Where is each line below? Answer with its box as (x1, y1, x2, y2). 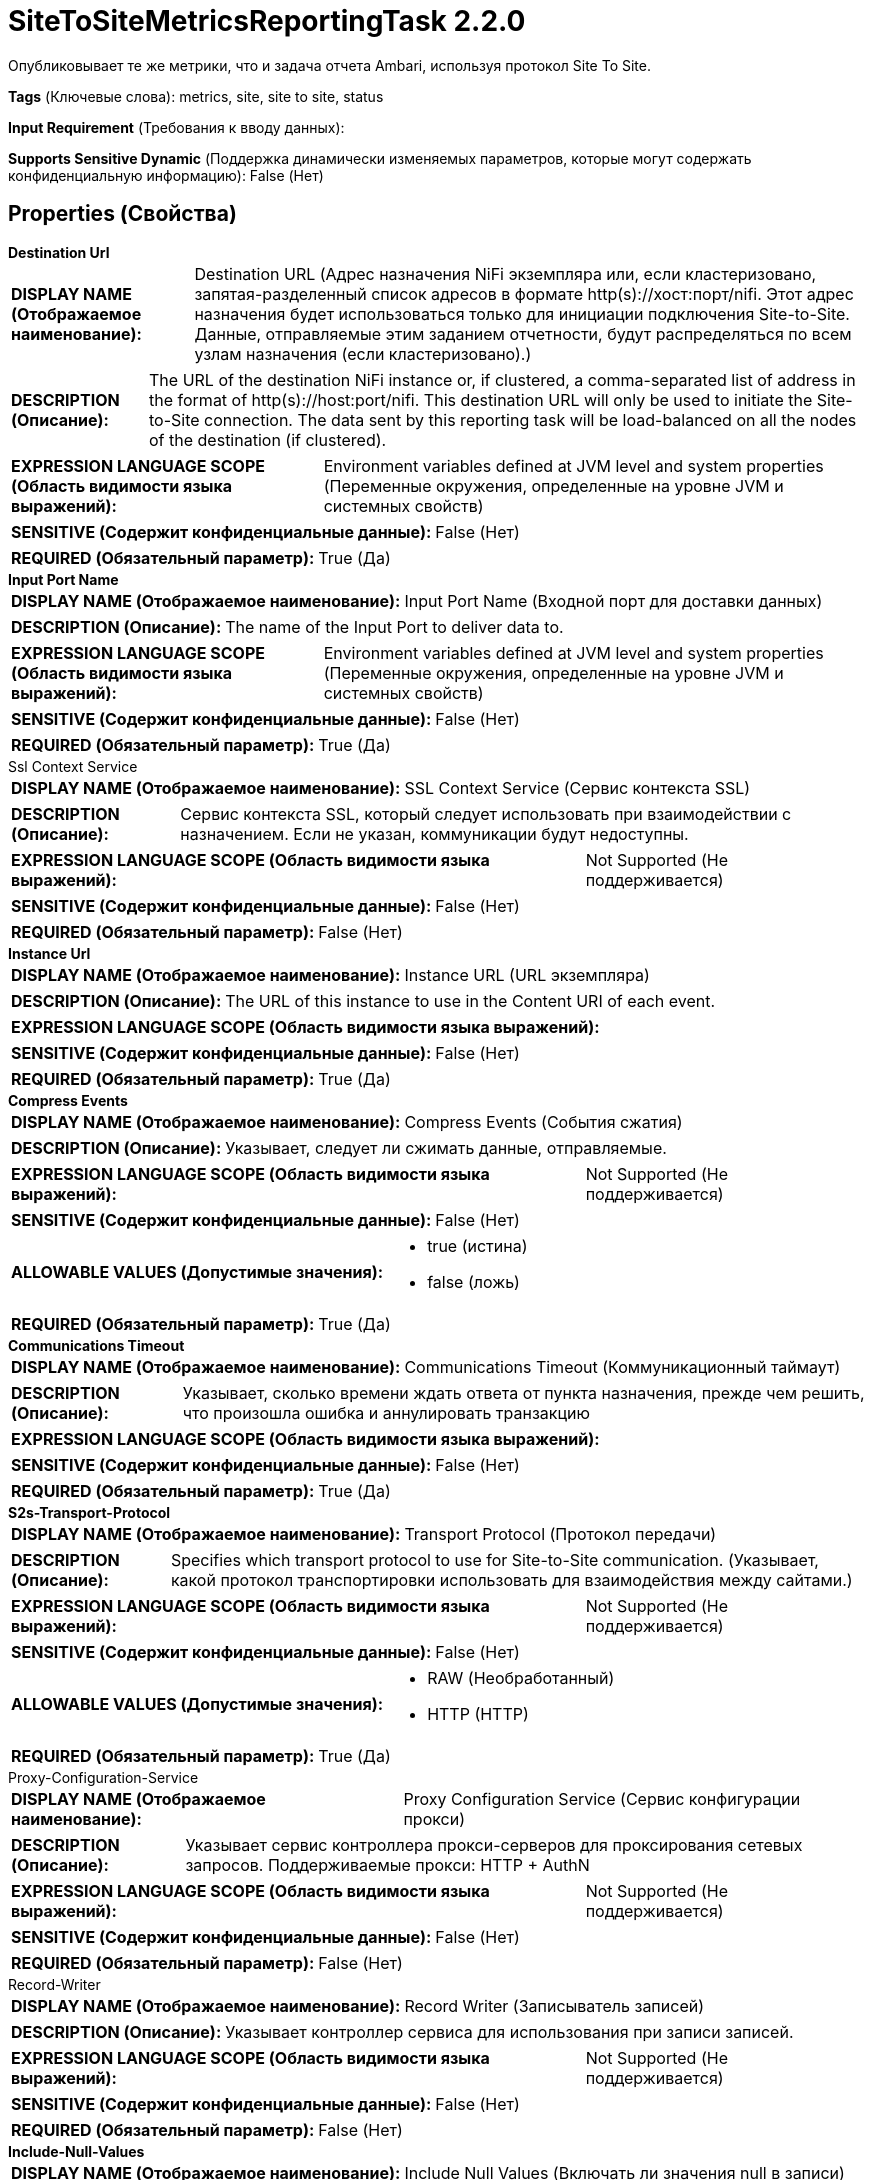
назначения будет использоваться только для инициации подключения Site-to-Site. (194, 303, 850, 324)
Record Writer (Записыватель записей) (404, 1995, 704, 2016)
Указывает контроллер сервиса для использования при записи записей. (225, 2021, 794, 2042)
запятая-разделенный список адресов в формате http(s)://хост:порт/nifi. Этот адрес (194, 283, 854, 304)
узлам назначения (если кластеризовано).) (194, 343, 532, 364)
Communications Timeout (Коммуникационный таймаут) (404, 1356, 841, 1377)
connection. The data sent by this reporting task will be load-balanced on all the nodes (204, 409, 857, 430)
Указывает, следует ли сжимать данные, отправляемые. (225, 1137, 667, 1158)
